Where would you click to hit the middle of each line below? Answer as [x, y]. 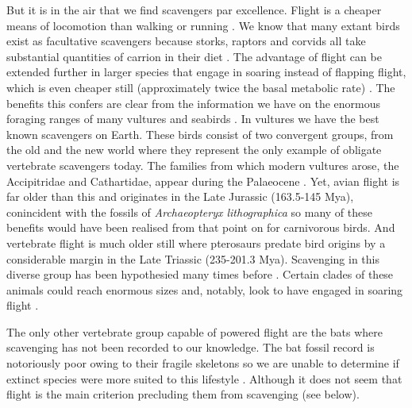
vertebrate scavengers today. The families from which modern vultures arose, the [203, 165]
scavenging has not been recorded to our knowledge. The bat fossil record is [191, 347]
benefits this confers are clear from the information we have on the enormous [194, 103]
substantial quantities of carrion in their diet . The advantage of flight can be [194, 56]
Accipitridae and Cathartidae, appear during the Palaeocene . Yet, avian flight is [203, 181]
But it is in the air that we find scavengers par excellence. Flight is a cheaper [194, 10]
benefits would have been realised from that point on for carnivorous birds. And [201, 227]
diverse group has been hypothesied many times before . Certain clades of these [200, 274]
